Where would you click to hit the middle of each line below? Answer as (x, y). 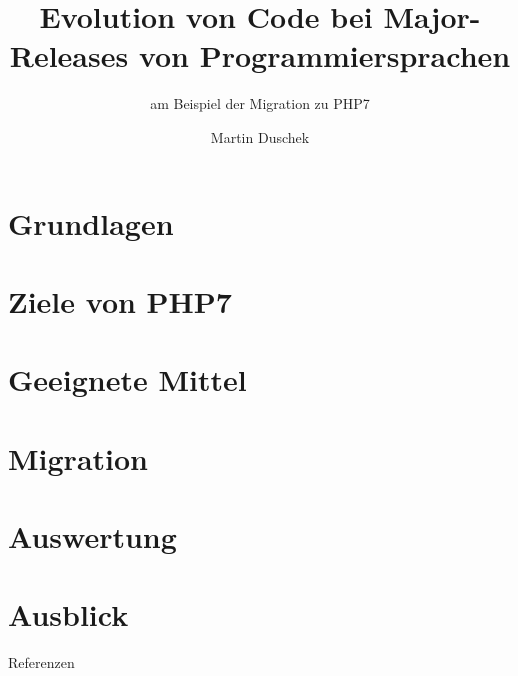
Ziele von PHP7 (120, 300)
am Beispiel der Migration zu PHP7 (260, 103)
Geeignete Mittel (127, 379)
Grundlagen (91, 222)
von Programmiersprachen (324, 55)
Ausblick (68, 614)
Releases (69, 55)
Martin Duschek (260, 136)
